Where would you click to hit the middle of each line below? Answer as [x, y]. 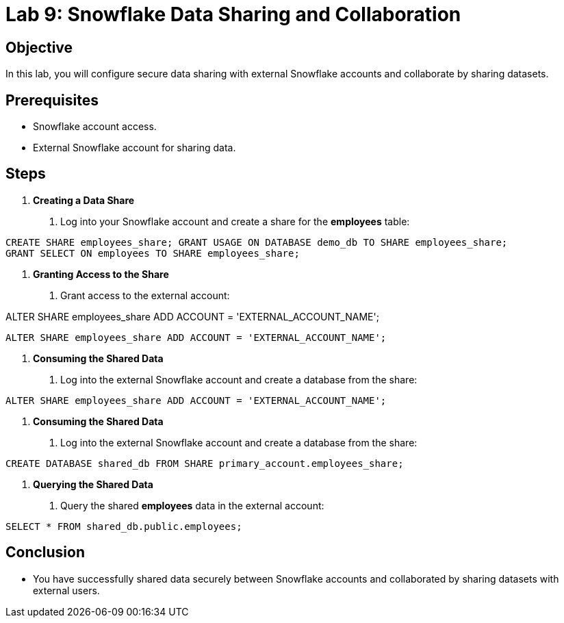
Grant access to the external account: [145, 295]
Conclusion [46, 552]
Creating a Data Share [84, 200]
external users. [66, 590]
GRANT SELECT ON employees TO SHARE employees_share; [153, 253]
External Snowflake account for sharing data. [134, 148]
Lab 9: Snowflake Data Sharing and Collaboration [233, 14]
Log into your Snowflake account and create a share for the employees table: [235, 221]
